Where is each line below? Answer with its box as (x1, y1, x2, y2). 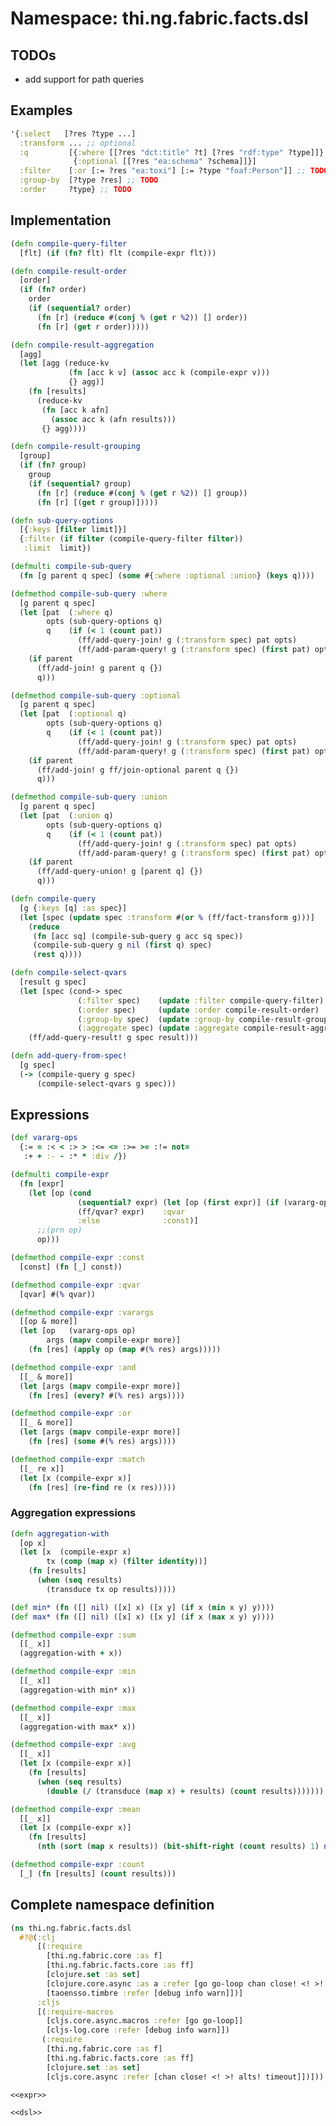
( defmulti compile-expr (10, 1170, 110, 1180)
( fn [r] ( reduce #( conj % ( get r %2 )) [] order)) (36, 312, 248, 322)
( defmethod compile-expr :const (10, 1253, 145, 1263)
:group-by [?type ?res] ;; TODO (19, 175, 159, 186)
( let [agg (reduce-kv (19, 358, 110, 369)
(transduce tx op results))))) (46, 1584, 177, 1594)
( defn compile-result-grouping (10, 442, 141, 452)
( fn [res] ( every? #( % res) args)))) (28, 1390, 186, 1401)
